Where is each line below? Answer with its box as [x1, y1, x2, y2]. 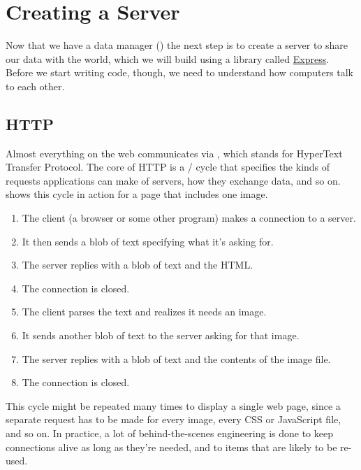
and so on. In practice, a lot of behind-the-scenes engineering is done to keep [6, 426, 333, 441]
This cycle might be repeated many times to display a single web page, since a [6, 398, 341, 413]
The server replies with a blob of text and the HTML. [22, 257, 253, 272]
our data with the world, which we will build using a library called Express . [6, 51, 330, 66]
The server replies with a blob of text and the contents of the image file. [22, 351, 331, 366]
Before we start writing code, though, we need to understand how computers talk [6, 65, 353, 80]
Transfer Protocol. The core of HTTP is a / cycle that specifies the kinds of [6, 159, 330, 174]
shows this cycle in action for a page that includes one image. [6, 187, 268, 201]
